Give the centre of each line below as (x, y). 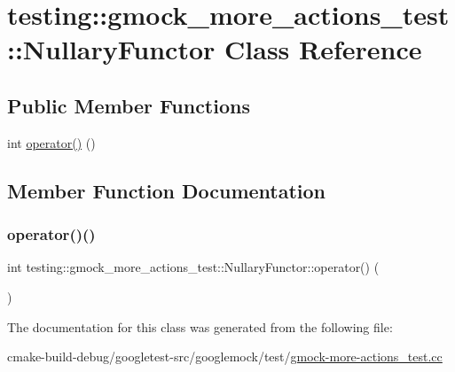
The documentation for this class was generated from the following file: (200, 326)
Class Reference (323, 49)
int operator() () (51, 142)
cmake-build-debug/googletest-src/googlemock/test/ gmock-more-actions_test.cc (225, 356)
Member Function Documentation (167, 190)
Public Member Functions (129, 105)
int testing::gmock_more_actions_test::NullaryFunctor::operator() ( (193, 267)
